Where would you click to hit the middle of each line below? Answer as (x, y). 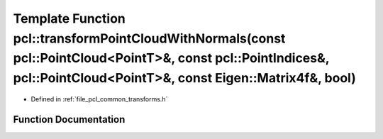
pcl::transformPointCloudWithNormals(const (149, 38)
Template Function (69, 18)
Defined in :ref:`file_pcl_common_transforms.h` (99, 99)
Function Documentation (69, 119)
